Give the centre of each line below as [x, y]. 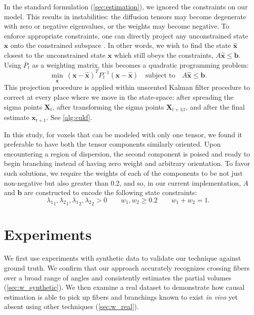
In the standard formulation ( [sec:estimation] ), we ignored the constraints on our [126, 6]
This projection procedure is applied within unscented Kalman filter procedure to [127, 87]
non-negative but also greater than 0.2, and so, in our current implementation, [123, 182]
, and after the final [215, 106]
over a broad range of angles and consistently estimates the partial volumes [118, 277]
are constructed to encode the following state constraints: [110, 192]
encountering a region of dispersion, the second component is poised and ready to [127, 153]
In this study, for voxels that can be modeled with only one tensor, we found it [123, 134]
